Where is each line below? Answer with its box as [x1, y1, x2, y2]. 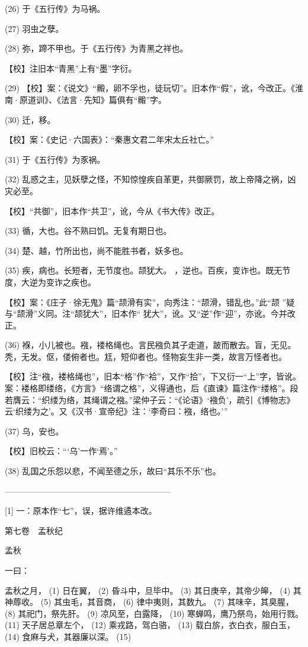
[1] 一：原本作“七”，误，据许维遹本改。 [5, 504, 157, 517]
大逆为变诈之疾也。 [21, 275, 96, 288]
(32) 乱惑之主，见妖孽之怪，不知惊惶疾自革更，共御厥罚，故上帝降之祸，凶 [5, 173, 296, 185]
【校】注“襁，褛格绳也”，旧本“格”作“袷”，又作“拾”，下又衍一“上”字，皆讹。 [5, 370, 301, 382]
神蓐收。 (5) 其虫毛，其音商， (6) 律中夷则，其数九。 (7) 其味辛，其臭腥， [5, 596, 294, 608]
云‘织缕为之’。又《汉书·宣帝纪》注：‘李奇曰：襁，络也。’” [5, 405, 228, 417]
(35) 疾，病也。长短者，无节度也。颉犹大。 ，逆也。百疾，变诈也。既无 [5, 264, 283, 276]
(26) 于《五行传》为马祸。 [5, 2, 105, 14]
